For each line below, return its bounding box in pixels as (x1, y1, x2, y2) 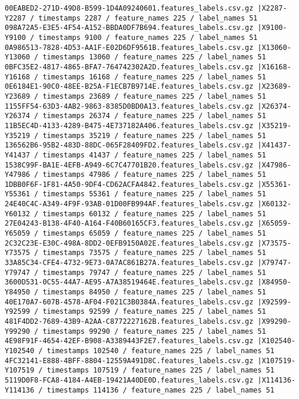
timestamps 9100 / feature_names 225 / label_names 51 (38, 33, 258, 42)
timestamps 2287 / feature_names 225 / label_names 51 (38, 14, 258, 22)
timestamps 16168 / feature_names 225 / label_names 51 (42, 72, 266, 81)
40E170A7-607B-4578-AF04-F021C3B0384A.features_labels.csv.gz (5, 297, 254, 306)
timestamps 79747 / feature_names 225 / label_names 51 (42, 268, 266, 277)
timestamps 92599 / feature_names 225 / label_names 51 (42, 307, 266, 316)
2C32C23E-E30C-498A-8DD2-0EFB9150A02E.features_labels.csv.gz (5, 239, 254, 247)
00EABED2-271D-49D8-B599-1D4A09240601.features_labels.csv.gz (5, 4, 254, 12)
